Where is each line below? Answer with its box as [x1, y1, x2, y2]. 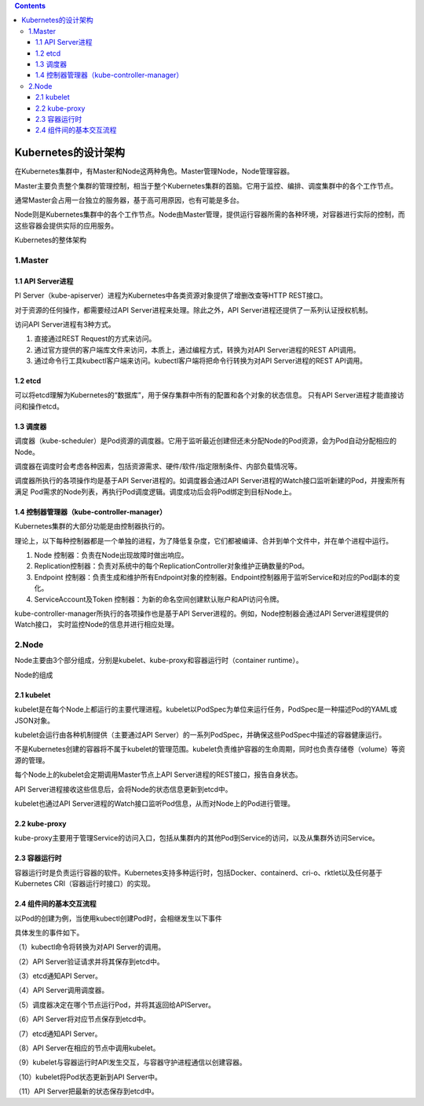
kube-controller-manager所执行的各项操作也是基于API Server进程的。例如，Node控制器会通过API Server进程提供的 [14, 609, 389, 618]
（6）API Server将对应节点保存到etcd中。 [14, 1014, 151, 1024]
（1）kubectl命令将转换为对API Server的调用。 [14, 943, 166, 952]
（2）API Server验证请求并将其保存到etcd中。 [14, 957, 164, 966]
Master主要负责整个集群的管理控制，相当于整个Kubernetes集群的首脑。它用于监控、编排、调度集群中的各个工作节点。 [14, 181, 398, 190]
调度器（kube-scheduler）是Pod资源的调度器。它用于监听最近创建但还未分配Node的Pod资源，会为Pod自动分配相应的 [14, 436, 397, 445]
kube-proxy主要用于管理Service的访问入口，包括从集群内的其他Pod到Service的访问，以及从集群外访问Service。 [14, 833, 380, 843]
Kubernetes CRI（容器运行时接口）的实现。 [14, 879, 155, 888]
